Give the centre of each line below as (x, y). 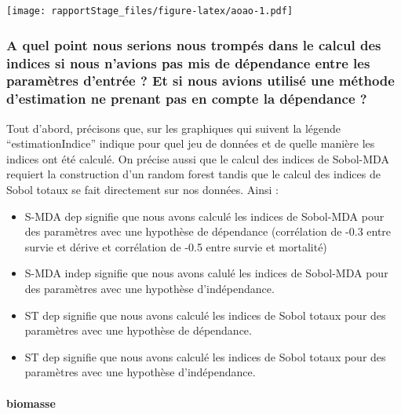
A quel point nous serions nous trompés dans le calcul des (194, 44)
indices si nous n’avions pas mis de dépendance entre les (188, 62)
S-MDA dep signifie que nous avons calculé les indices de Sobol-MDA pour (204, 216)
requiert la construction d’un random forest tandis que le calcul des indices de (193, 174)
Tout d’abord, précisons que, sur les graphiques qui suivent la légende (174, 128)
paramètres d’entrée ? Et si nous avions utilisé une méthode (200, 81)
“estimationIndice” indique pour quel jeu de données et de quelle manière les (191, 143)
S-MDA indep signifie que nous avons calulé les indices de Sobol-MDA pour (206, 273)
